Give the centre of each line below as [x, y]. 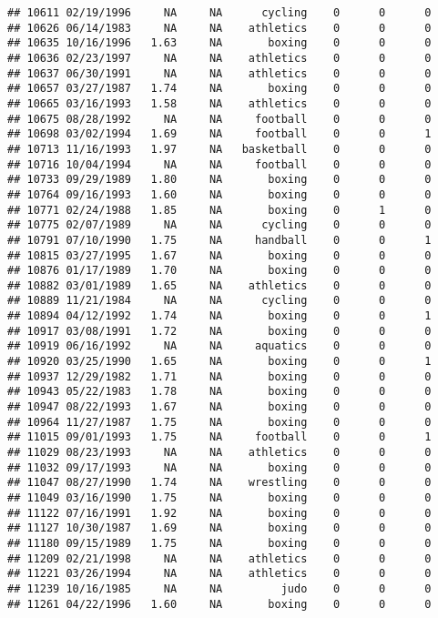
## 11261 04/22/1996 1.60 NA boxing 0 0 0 [219, 604]
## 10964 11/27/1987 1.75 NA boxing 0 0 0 [219, 422]
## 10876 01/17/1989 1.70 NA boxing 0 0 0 [219, 271]
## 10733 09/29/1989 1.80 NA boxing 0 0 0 [219, 180]
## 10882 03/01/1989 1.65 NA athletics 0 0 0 [219, 285]
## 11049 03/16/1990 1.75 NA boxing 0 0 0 [219, 498]
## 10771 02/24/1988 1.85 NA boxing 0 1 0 [219, 210]
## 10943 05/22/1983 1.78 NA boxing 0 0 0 [219, 392]
